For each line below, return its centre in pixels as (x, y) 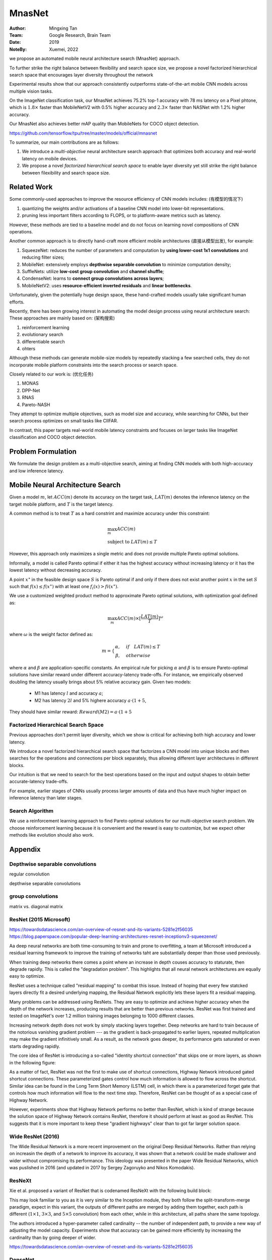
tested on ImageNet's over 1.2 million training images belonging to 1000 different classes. (102, 1016)
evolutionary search (43, 335)
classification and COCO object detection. (53, 437)
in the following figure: (32, 1062)
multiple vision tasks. (31, 91)
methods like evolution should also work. (52, 835)
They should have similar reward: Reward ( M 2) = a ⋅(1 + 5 (71, 712)
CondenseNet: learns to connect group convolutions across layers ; (93, 278)
